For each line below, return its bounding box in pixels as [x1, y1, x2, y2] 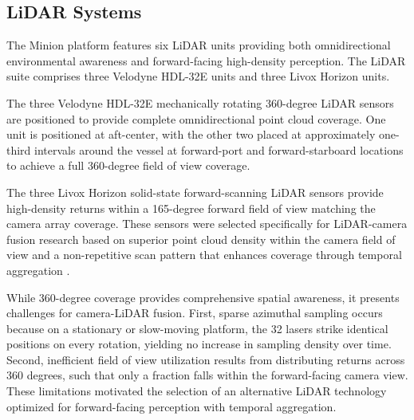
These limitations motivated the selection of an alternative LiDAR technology [6, 383, 387, 399]
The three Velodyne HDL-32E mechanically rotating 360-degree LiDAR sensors [6, 94, 394, 111]
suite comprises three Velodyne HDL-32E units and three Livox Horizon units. [6, 68, 390, 84]
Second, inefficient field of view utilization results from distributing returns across [6, 351, 405, 367]
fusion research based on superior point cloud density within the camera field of [6, 230, 396, 247]
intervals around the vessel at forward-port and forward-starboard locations [34, 141, 404, 158]
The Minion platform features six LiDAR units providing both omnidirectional [6, 37, 391, 53]
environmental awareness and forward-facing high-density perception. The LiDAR [6, 52, 406, 69]
